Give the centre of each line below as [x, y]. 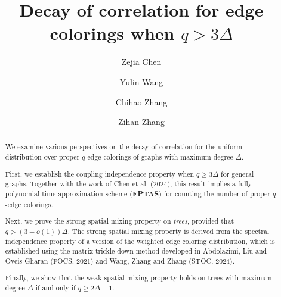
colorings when [112, 33]
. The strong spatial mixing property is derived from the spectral [169, 231]
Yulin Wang [141, 81]
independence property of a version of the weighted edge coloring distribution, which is [140, 241]
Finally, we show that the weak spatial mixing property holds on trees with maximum [138, 278]
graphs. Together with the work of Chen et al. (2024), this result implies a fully [129, 184]
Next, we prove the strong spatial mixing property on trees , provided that [120, 221]
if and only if [55, 288]
